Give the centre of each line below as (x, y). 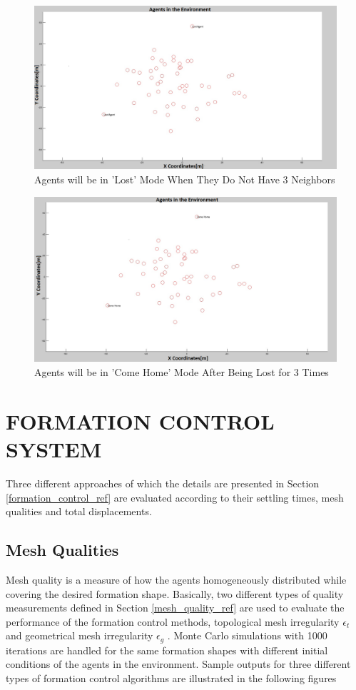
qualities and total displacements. (79, 511)
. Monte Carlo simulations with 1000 (247, 635)
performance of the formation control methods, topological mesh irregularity (173, 621)
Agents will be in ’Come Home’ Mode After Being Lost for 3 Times (182, 372)
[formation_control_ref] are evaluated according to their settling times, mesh (175, 497)
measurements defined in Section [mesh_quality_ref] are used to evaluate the (175, 608)
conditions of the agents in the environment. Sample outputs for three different (178, 664)
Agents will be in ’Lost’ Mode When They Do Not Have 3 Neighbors (185, 179)
